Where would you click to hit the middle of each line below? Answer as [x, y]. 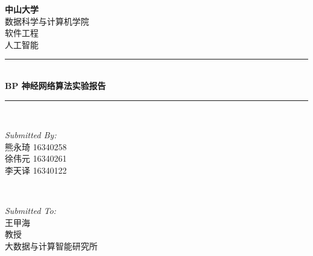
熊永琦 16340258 [36, 146]
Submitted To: [31, 211]
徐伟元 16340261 [36, 158]
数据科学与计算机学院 [47, 21]
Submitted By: [31, 135]
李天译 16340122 [36, 170]
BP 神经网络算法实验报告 [55, 85]
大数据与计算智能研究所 [51, 245]
